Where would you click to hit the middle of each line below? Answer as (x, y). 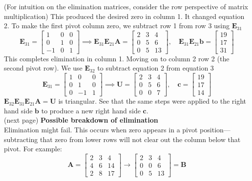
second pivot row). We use (43, 68)
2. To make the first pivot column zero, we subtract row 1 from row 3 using (117, 26)
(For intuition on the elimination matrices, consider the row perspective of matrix (126, 6)
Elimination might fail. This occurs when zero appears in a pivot (101, 129)
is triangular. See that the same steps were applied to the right (152, 101)
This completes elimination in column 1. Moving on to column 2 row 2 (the (117, 58)
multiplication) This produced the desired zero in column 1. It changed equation (124, 16)
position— (215, 129)
